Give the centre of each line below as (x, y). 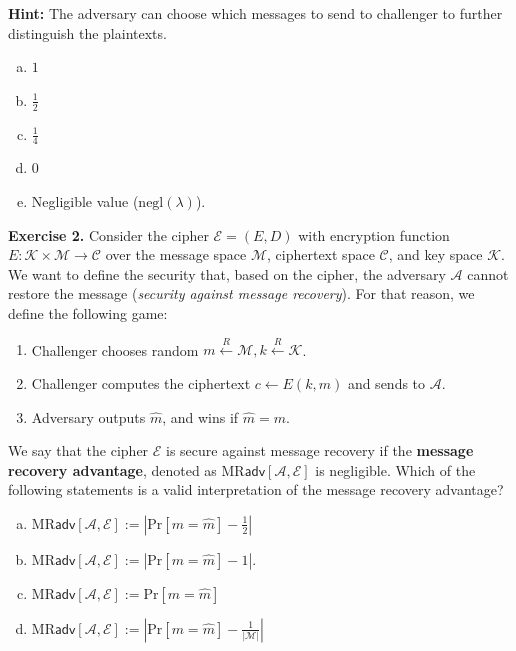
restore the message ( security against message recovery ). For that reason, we (241, 293)
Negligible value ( (85, 201)
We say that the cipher (78, 450)
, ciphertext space (321, 254)
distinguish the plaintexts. (87, 32)
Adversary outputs (88, 416)
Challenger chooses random (115, 349)
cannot (488, 273)
